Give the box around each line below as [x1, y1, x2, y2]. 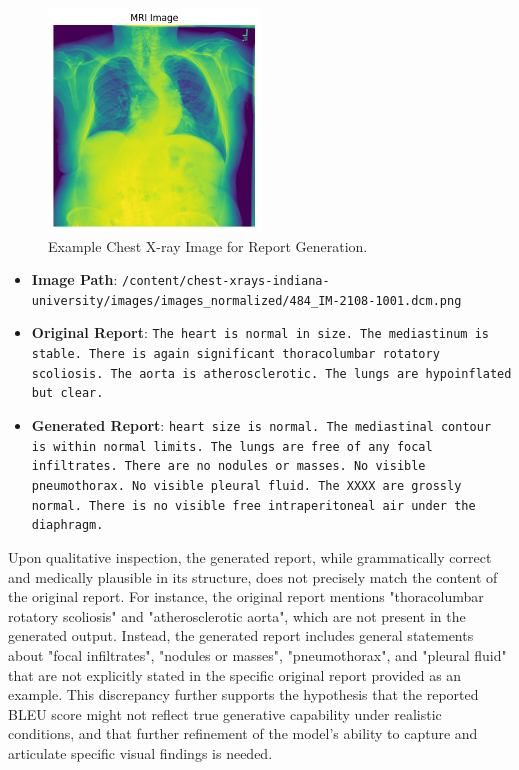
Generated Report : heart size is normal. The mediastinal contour [31, 415, 492, 436]
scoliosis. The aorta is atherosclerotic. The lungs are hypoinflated [31, 366, 512, 381]
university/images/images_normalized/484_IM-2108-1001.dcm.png [31, 293, 462, 308]
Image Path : [31, 269, 118, 290]
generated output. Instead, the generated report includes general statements [8, 625, 474, 646]
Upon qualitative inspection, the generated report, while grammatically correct [8, 547, 492, 568]
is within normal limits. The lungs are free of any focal [31, 439, 433, 454]
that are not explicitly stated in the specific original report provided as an [8, 664, 462, 685]
